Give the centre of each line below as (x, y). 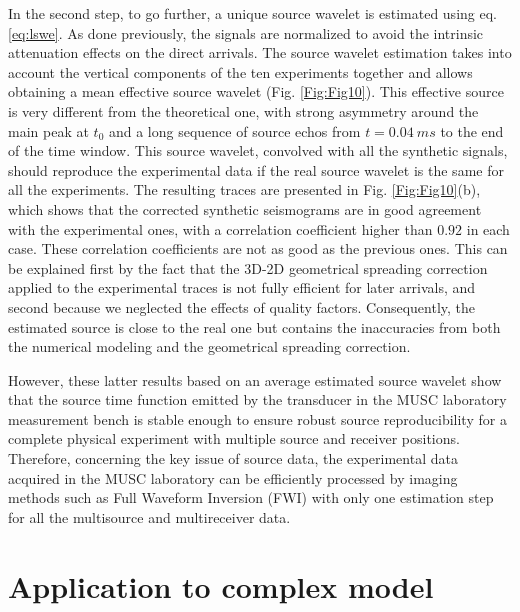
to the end (472, 130)
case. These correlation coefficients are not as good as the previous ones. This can (258, 248)
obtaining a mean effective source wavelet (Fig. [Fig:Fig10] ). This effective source (256, 91)
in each (488, 228)
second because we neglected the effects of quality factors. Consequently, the (242, 306)
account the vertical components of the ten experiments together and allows (240, 71)
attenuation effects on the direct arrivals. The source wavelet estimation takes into (260, 52)
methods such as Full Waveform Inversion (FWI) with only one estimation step (251, 497)
